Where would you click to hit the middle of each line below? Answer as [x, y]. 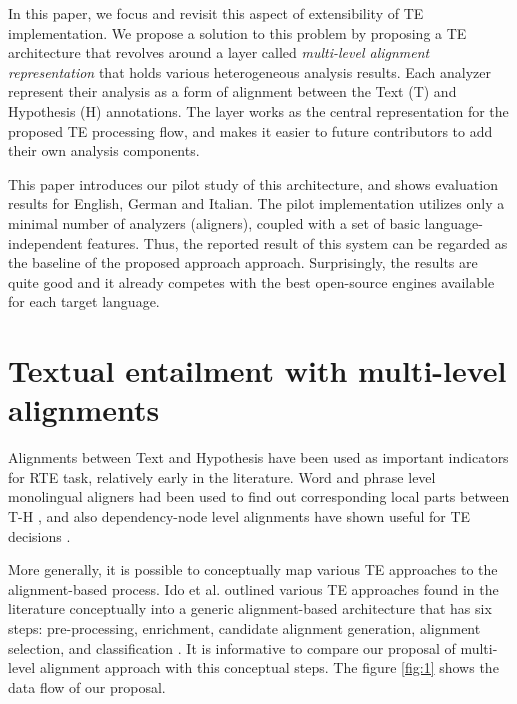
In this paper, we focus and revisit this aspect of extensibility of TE [216, 13]
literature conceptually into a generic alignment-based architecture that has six [250, 608]
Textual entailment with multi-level [257, 370]
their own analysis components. [104, 150]
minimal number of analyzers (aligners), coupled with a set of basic [214, 222]
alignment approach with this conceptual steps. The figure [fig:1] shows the [269, 667]
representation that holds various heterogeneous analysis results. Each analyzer [250, 71]
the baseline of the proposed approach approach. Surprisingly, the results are [243, 262]
